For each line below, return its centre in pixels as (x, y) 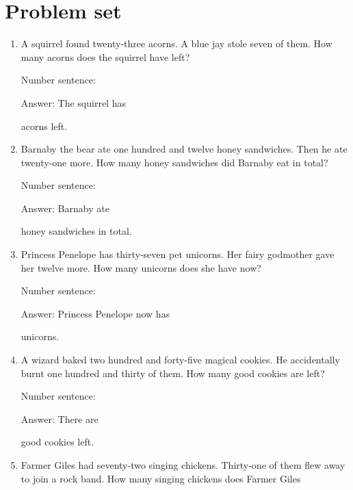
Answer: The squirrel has (73, 102)
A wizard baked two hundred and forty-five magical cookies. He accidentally (180, 360)
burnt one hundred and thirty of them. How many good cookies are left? (173, 373)
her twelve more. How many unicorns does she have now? (141, 267)
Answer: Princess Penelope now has (95, 313)
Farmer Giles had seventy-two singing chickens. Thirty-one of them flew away (183, 465)
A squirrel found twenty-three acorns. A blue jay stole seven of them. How (176, 43)
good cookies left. (57, 442)
